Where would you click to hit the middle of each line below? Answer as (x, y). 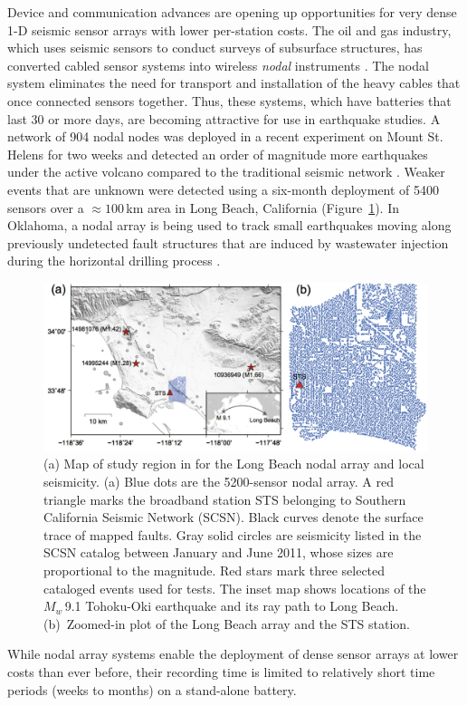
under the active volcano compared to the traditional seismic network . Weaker (226, 172)
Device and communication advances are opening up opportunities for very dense (232, 12)
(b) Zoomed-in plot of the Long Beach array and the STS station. (227, 623)
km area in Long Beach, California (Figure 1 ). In (262, 207)
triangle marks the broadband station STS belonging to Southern (225, 499)
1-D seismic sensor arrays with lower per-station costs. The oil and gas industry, (229, 29)
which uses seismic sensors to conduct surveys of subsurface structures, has (215, 48)
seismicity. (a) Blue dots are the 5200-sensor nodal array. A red (219, 481)
